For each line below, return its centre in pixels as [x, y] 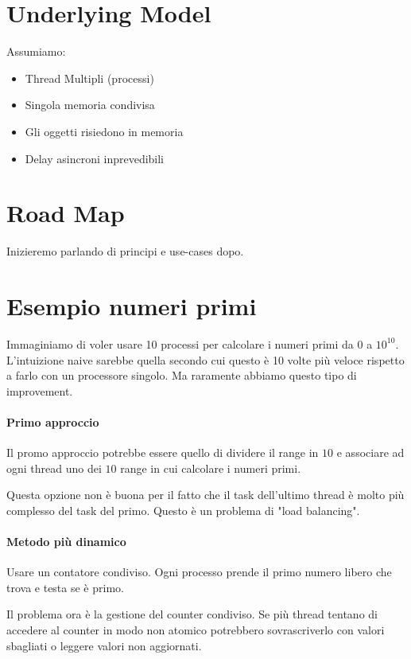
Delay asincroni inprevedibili [95, 158]
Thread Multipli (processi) [89, 78]
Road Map [66, 213]
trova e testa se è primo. [65, 587]
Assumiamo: [36, 51]
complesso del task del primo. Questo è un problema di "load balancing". [183, 510]
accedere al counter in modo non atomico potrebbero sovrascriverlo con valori [196, 630]
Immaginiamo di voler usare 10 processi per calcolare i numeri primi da [180, 343]
